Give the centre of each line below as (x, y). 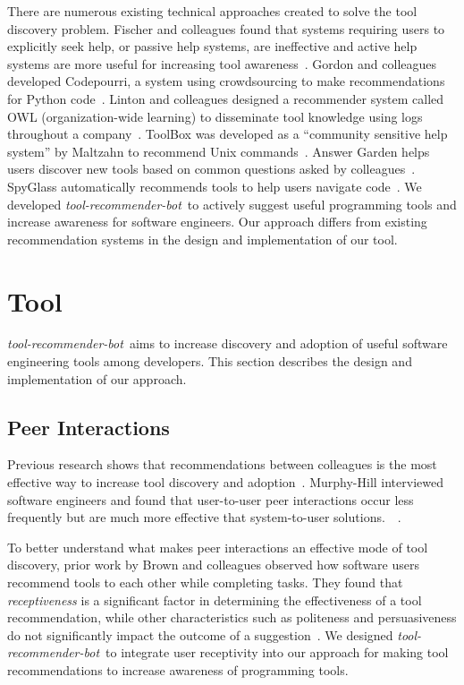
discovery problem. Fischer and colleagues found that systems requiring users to (226, 28)
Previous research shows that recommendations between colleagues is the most (222, 464)
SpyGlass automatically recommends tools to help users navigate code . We (215, 186)
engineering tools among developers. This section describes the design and (210, 361)
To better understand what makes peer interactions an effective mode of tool (218, 547)
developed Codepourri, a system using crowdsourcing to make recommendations (226, 81)
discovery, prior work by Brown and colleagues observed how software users (213, 565)
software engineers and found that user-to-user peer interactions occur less (211, 499)
